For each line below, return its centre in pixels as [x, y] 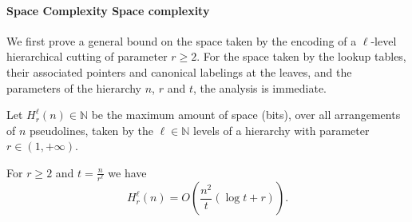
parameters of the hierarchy [74, 87]
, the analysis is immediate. [259, 87]
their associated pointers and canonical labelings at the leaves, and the [179, 71]
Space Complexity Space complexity [108, 10]
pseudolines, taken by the [91, 130]
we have [127, 172]
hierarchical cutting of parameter [87, 56]
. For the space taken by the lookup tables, [301, 56]
